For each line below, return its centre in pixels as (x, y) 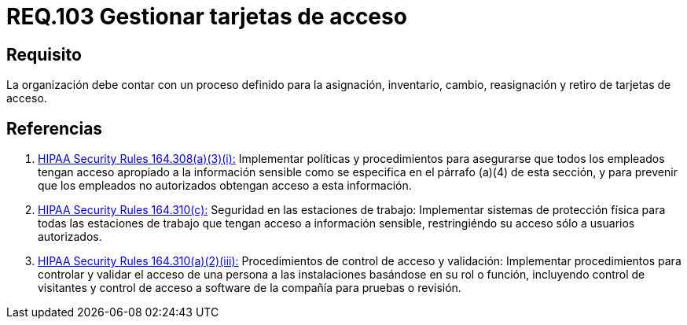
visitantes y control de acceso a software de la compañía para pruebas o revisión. (250, 288)
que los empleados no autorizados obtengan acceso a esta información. (225, 186)
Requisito (44, 54)
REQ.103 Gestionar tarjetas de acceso (207, 17)
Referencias (55, 128)
